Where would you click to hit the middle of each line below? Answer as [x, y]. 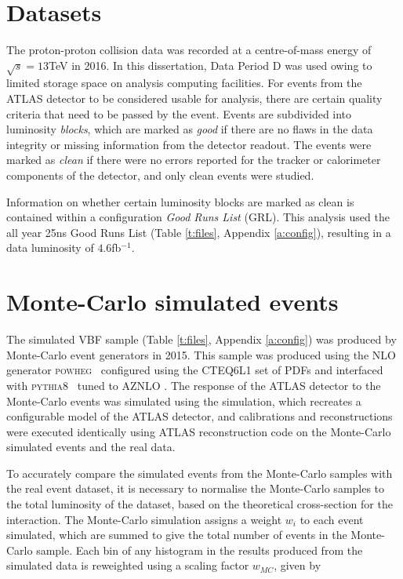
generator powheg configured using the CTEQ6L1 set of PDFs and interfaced [195, 370]
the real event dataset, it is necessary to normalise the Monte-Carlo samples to [196, 488]
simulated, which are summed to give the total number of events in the [177, 535]
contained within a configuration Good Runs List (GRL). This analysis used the [198, 217]
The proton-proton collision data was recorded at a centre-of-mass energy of [189, 50]
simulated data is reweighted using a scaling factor [128, 565]
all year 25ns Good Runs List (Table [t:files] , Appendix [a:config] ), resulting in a [199, 232]
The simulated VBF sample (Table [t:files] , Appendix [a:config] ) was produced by [201, 339]
